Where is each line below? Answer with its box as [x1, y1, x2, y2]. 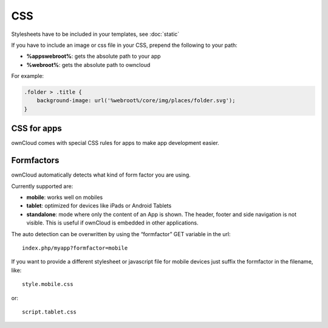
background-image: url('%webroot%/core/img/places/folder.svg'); [36, 97, 236, 104]
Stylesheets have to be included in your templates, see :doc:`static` [11, 30, 180, 38]
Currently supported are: [11, 183, 73, 190]
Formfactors [11, 155, 60, 166]
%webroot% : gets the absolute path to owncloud [26, 61, 151, 68]
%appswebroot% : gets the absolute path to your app [26, 52, 161, 60]
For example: [11, 72, 44, 80]
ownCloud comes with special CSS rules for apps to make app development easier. [11, 139, 220, 147]
